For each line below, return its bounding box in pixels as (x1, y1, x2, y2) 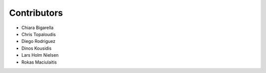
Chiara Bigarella (21, 25, 54, 31)
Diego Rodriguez (21, 38, 56, 44)
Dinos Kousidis (21, 45, 52, 51)
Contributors (9, 7, 64, 18)
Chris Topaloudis (21, 31, 56, 37)
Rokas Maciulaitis (21, 59, 57, 65)
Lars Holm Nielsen (21, 52, 59, 58)
